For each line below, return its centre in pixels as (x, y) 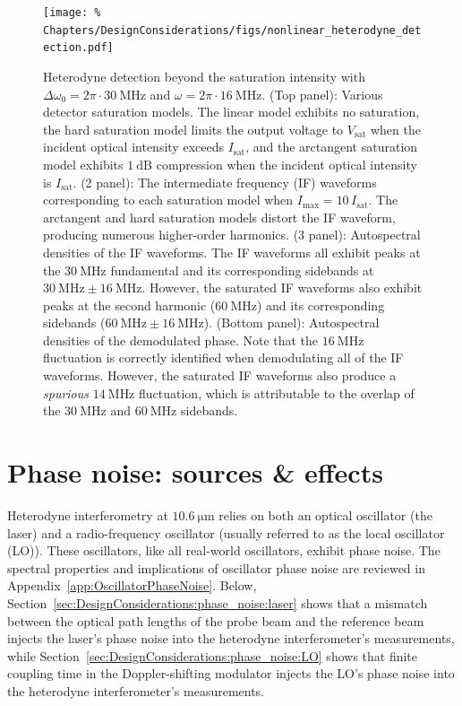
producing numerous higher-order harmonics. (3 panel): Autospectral (232, 235)
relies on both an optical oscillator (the (325, 514)
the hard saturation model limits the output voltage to (193, 129)
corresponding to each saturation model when (168, 200)
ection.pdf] (78, 48)
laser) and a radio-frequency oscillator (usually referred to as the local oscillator (226, 532)
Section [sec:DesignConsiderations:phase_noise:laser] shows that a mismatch (218, 602)
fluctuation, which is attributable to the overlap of (277, 392)
